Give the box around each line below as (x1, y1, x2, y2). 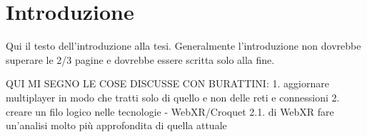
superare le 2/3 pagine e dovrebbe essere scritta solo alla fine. (6, 52, 275, 67)
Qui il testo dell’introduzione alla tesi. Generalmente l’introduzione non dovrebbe (6, 38, 361, 53)
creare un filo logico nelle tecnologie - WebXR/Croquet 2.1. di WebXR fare (6, 104, 334, 119)
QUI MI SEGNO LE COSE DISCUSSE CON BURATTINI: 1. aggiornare (6, 76, 329, 91)
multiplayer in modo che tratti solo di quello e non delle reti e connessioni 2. (6, 89, 340, 104)
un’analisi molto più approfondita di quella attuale (6, 118, 227, 133)
